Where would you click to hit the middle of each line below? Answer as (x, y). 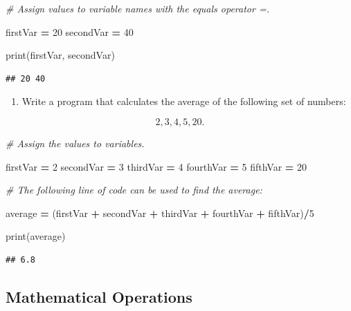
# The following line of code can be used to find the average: (134, 190)
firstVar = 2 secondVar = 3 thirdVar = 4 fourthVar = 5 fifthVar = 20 (156, 166)
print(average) (36, 236)
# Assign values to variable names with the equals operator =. (137, 8)
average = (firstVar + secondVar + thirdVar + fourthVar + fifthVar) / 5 (160, 213)
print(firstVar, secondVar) (60, 55)
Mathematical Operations (99, 296)
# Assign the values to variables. (75, 143)
